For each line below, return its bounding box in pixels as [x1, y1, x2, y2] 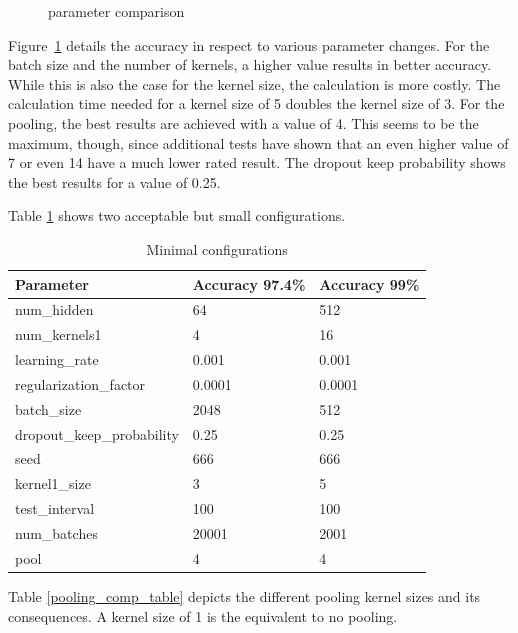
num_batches [15, 522, 98, 543]
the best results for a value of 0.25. [8, 171, 221, 192]
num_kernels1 [15, 324, 102, 345]
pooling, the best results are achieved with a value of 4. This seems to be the [8, 112, 479, 133]
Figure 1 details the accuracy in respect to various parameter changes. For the [8, 34, 490, 55]
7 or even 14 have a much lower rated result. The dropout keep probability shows [8, 152, 506, 173]
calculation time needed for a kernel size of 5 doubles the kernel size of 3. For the [8, 93, 505, 114]
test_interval [15, 498, 95, 519]
